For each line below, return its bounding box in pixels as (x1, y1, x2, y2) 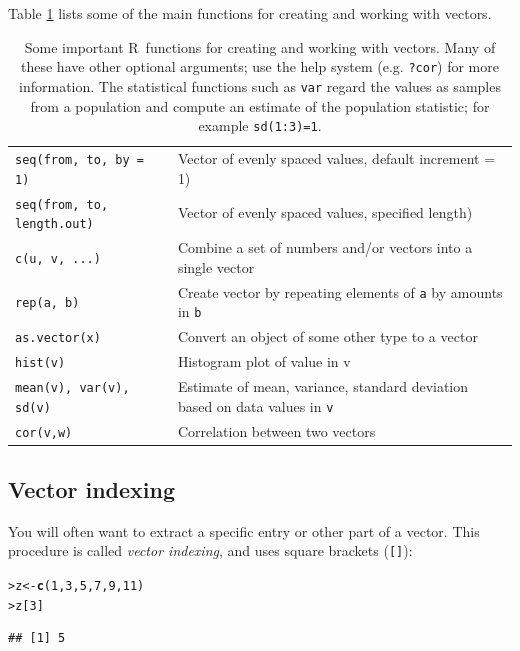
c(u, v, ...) (15, 251, 101, 266)
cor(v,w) (15, 425, 73, 440)
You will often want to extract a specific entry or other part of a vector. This (8, 520, 480, 541)
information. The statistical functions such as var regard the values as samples (19, 75, 501, 96)
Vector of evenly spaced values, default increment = (177, 148, 496, 169)
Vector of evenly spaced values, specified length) (177, 202, 473, 223)
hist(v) (15, 356, 66, 371)
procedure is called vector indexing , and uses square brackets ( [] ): (8, 540, 413, 561)
